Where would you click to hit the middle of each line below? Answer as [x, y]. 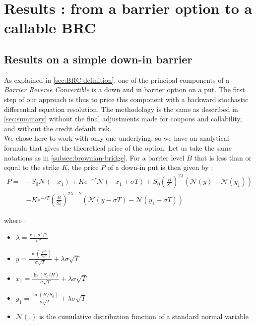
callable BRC [50, 27]
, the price [83, 167]
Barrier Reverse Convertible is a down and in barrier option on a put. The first [125, 89]
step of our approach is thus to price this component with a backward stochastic [126, 99]
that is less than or [223, 157]
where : [15, 220]
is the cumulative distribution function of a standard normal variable [144, 316]
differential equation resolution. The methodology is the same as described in [121, 109]
